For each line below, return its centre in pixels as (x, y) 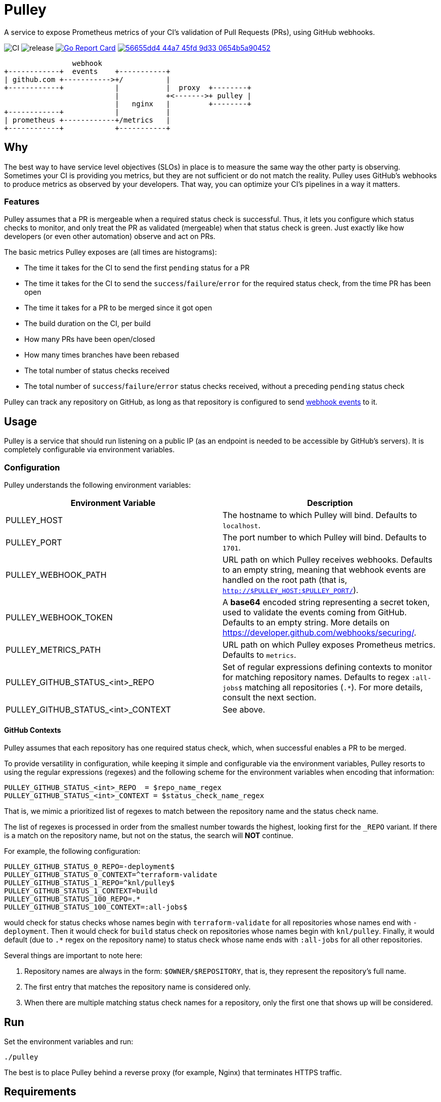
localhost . (242, 525)
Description (330, 503)
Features (22, 201)
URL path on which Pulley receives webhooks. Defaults (327, 559)
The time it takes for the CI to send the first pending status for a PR (137, 268)
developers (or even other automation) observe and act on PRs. (110, 237)
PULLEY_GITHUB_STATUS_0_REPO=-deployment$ (90, 867)
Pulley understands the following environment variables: (98, 485)
